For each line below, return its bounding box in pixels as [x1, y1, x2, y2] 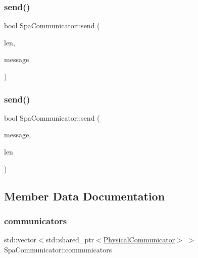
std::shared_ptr [45, 234, 94, 245]
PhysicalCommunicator [103, 234, 175, 245]
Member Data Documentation [4, 188, 165, 203]
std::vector [4, 234, 36, 245]
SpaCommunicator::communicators [4, 244, 112, 254]
